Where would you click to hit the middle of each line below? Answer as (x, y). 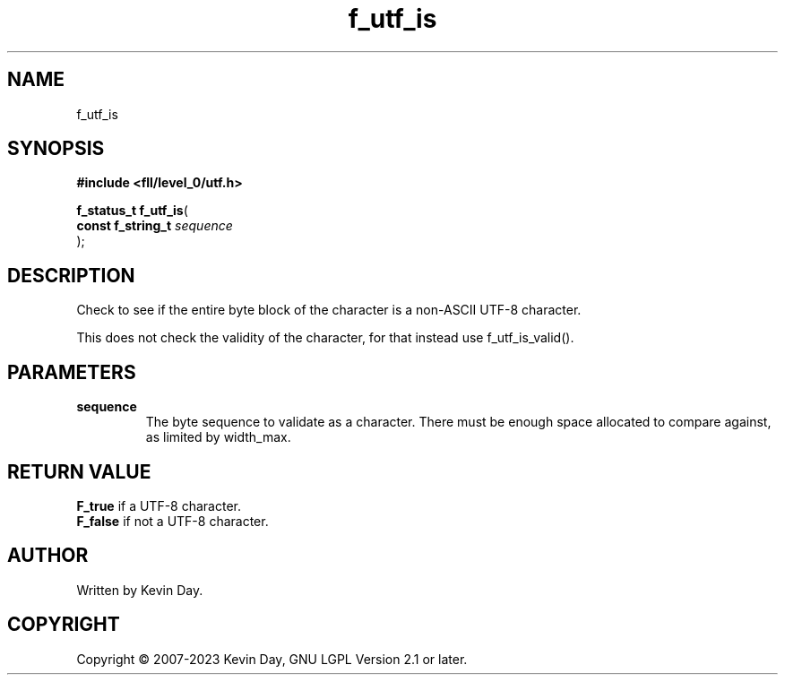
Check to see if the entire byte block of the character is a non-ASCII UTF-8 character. (329, 310)
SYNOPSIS (56, 149)
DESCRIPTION (71, 275)
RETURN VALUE (79, 471)
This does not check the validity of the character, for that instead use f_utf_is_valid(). (325, 338)
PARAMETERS (72, 372)
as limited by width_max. (218, 437)
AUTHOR (48, 556)
